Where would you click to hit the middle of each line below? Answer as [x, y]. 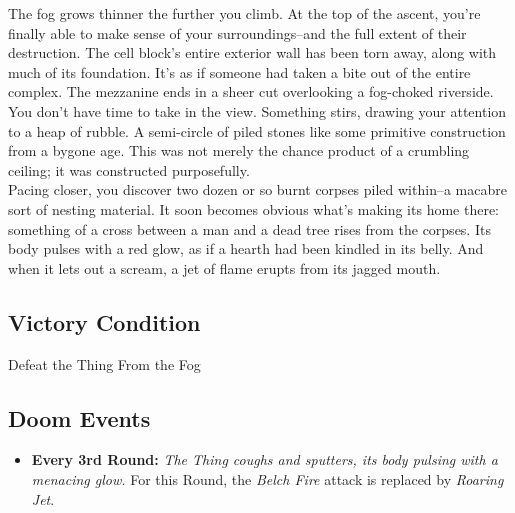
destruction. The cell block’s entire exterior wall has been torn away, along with [252, 52]
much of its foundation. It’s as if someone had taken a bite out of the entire [239, 71]
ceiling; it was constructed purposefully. [129, 169]
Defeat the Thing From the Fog [104, 363]
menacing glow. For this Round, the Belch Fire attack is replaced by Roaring [267, 478]
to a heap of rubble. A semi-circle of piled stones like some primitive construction [257, 130]
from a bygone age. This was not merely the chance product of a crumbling [239, 150]
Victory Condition [104, 321]
